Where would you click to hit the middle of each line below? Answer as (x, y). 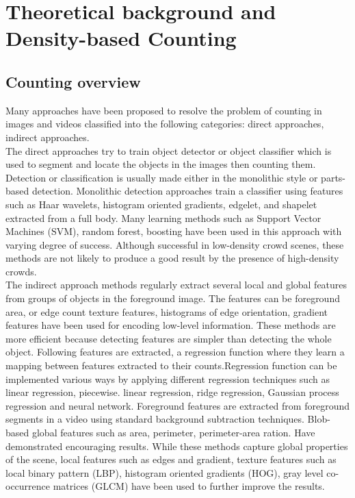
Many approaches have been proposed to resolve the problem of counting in (164, 110)
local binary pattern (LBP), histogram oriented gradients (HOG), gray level (165, 472)
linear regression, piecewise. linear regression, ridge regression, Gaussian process (172, 392)
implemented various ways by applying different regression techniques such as (168, 378)
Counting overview (73, 81)
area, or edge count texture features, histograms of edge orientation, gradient (167, 311)
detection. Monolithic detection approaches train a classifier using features (187, 191)
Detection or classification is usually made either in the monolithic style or (162, 177)
